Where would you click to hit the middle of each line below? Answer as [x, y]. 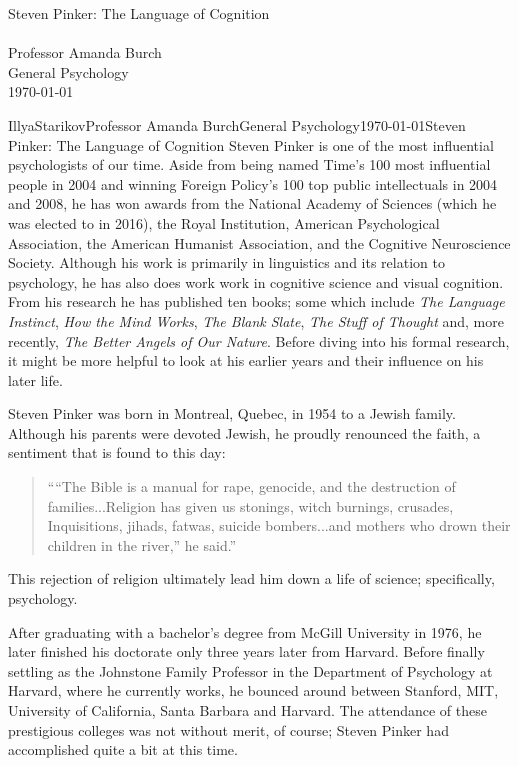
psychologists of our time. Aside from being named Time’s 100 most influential [249, 164]
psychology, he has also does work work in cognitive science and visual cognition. [256, 281]
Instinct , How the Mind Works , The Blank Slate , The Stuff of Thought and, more [256, 320]
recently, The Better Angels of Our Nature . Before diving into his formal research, [259, 340]
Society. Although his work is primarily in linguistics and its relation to [226, 262]
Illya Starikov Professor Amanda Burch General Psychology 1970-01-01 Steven [237, 124]
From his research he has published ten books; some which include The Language [256, 301]
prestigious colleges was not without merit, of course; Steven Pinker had [228, 729]
